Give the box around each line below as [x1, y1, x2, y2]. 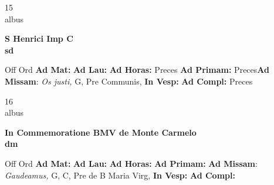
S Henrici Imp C [5, 32, 73, 45]
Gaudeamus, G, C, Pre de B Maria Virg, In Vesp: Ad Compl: [5, 169, 235, 181]
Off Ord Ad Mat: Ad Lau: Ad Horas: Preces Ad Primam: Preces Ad [5, 63, 269, 76]
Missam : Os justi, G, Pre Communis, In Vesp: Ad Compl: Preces [5, 75, 253, 87]
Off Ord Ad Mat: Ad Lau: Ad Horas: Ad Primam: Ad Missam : [5, 157, 258, 169]
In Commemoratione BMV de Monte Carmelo [5, 126, 197, 138]
